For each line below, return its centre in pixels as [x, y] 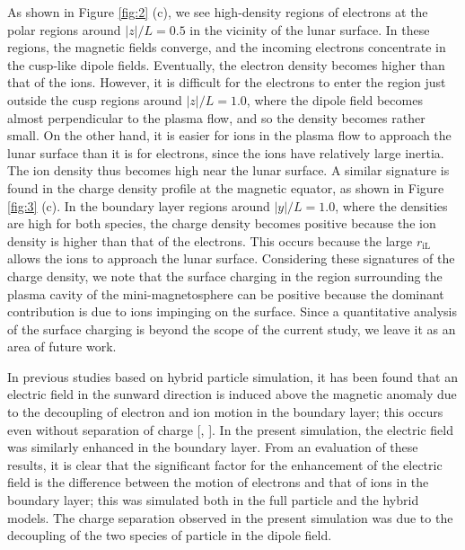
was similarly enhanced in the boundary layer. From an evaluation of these [213, 447]
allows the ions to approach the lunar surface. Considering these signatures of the [231, 258]
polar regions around [64, 29]
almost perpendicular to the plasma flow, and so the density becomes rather [216, 117]
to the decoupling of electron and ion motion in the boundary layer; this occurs [225, 412]
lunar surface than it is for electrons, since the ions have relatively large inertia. [226, 152]
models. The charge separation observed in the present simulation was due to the [230, 517]
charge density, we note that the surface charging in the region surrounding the [225, 275]
